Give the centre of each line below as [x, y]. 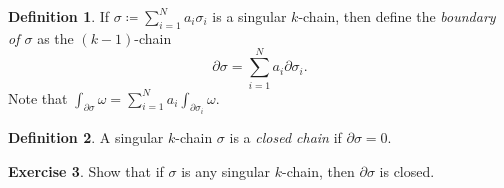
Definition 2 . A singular [86, 136]
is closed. [407, 170]
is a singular [249, 16]
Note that [38, 97]
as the [55, 37]
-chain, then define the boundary [397, 16]
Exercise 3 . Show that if [86, 170]
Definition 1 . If [59, 16]
